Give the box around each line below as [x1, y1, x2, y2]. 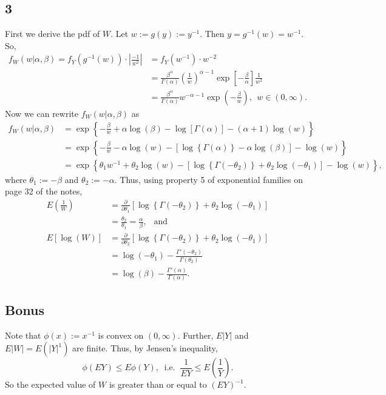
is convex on [98, 328, 144, 341]
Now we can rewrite [5, 107, 78, 119]
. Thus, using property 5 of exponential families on [114, 173, 303, 185]
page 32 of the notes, [5, 185, 83, 198]
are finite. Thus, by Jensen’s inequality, [72, 342, 218, 354]
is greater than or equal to [109, 378, 207, 391]
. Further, [177, 328, 214, 341]
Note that [5, 328, 41, 341]
